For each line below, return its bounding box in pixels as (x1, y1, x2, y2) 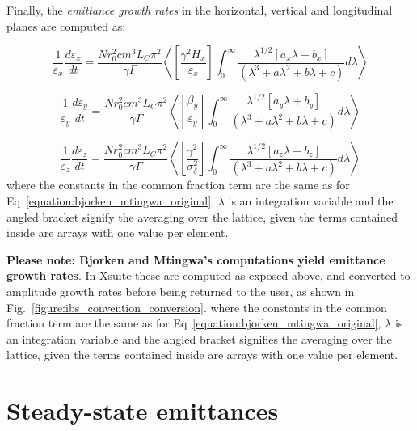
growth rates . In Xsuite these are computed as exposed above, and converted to (6, 267, 411, 284)
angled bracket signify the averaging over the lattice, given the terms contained (6, 208, 398, 225)
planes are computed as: (6, 17, 126, 34)
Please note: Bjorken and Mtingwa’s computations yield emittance (6, 251, 385, 268)
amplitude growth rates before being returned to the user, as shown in (6, 283, 355, 299)
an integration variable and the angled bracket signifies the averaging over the (6, 330, 392, 347)
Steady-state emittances (6, 394, 279, 427)
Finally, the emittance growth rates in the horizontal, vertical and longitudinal (6, 2, 393, 18)
